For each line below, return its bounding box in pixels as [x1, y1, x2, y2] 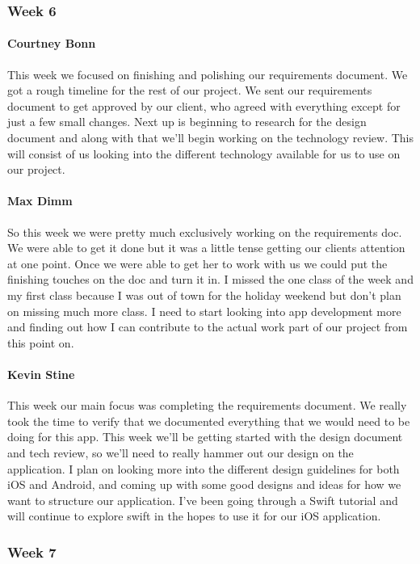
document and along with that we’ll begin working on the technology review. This [7, 129, 414, 146]
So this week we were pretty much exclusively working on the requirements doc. [7, 223, 402, 240]
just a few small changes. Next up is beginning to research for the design [7, 113, 367, 130]
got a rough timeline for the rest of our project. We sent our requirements [7, 82, 372, 99]
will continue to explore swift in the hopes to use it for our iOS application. [7, 507, 381, 524]
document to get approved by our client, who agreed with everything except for [7, 97, 401, 114]
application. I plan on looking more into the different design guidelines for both [7, 460, 400, 477]
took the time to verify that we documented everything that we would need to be [7, 412, 410, 429]
